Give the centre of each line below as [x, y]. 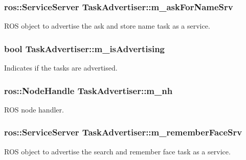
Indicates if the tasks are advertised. [61, 68]
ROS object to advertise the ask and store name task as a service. [107, 26]
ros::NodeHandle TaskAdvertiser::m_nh [88, 90]
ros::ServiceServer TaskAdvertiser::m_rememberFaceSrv [123, 132]
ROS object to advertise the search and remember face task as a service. [117, 151]
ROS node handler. [34, 109]
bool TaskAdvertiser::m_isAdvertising [85, 48]
